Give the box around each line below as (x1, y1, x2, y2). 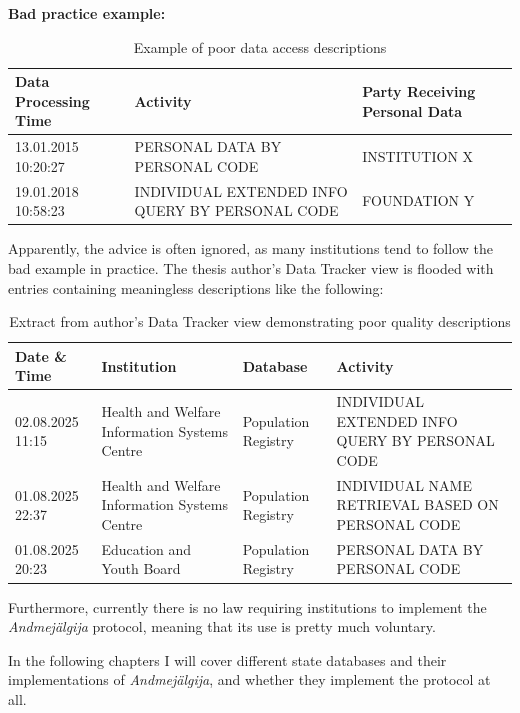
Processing (15, 90, 90, 111)
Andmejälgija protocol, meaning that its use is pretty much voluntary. (8, 616, 436, 637)
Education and (101, 538, 192, 559)
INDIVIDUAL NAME (336, 474, 472, 495)
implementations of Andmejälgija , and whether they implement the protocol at (8, 669, 491, 690)
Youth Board (101, 558, 181, 579)
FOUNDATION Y (362, 190, 475, 211)
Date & (15, 345, 67, 366)
